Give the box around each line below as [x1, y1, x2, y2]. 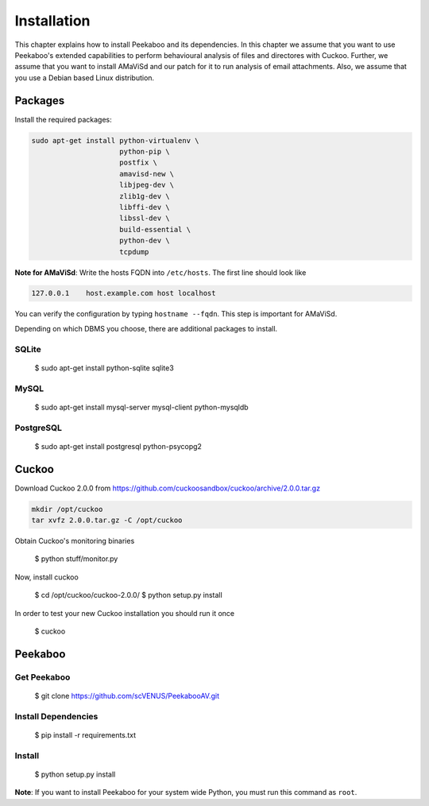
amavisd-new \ [119, 169, 175, 178]
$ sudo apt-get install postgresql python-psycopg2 [34, 441, 203, 451]
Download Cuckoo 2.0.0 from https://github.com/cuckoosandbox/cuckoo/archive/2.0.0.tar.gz [14, 483, 321, 493]
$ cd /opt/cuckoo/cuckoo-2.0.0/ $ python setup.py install [34, 591, 222, 600]
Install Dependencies [14, 711, 99, 722]
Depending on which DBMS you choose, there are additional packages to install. [14, 324, 278, 333]
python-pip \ [119, 147, 170, 156]
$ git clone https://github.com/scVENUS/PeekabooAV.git [34, 691, 220, 700]
